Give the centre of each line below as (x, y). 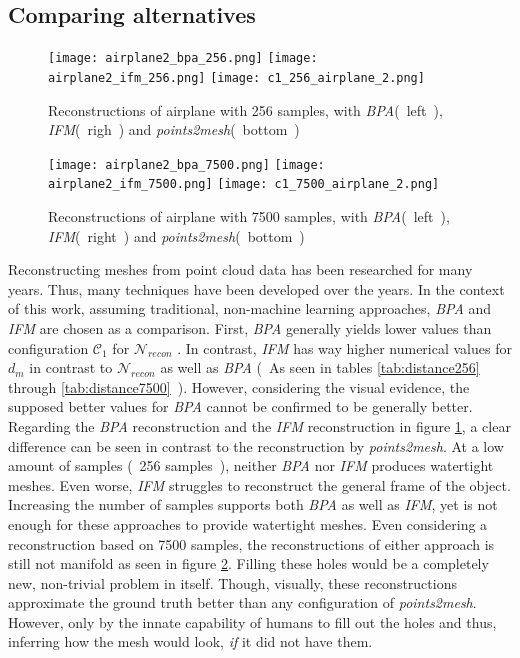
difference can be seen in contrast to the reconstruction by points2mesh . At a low (256, 445)
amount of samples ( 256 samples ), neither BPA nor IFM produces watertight (251, 465)
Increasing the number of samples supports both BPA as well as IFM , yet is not (253, 504)
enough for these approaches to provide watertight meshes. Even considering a (248, 523)
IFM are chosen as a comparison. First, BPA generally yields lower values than (250, 327)
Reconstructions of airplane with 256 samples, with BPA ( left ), (245, 109)
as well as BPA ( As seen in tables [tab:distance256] (320, 367)
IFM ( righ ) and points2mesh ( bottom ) (174, 129)
